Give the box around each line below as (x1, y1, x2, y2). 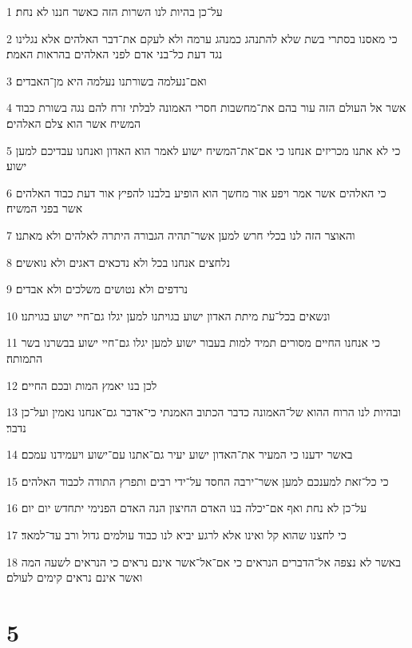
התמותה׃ (6, 349, 43, 366)
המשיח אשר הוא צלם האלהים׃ (6, 114, 141, 131)
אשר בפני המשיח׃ (6, 200, 83, 217)
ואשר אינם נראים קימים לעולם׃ (6, 569, 143, 586)
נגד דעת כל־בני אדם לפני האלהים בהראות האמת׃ (6, 46, 223, 62)
